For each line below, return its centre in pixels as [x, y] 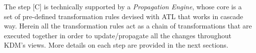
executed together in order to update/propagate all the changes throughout [118, 35]
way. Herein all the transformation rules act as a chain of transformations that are [128, 26]
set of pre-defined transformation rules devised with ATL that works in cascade [124, 16]
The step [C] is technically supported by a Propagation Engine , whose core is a [123, 6]
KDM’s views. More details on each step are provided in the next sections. [116, 45]
